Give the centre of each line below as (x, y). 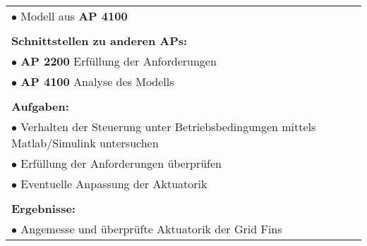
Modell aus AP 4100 (74, 16)
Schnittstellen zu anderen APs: (100, 41)
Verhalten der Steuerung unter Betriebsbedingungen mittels (168, 127)
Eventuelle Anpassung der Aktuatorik (114, 184)
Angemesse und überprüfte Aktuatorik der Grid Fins (151, 229)
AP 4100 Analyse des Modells (97, 81)
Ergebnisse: (43, 208)
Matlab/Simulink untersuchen (85, 143)
